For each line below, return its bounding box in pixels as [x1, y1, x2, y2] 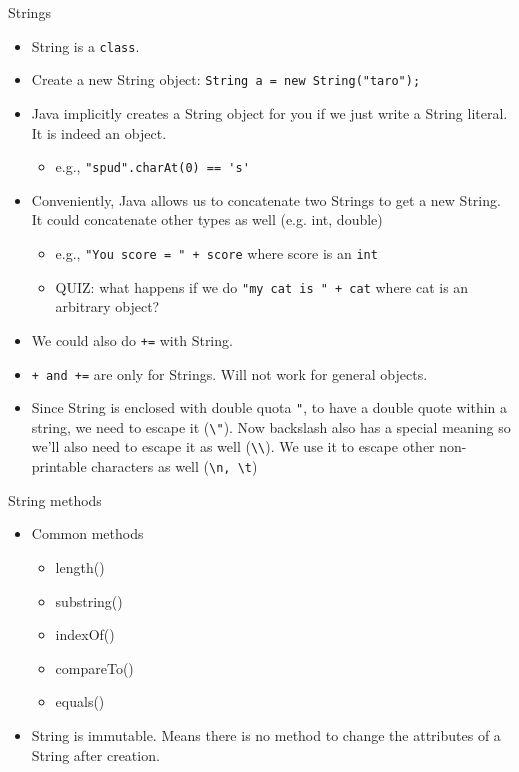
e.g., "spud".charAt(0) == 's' [55, 156, 250, 177]
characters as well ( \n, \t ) [91, 456, 258, 477]
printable [31, 456, 87, 477]
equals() [55, 691, 105, 712]
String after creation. [31, 744, 160, 765]
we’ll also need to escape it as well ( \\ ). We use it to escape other [31, 436, 435, 457]
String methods [8, 489, 102, 510]
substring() [55, 590, 123, 611]
